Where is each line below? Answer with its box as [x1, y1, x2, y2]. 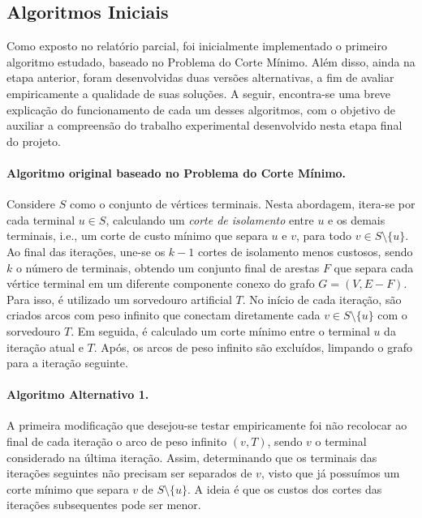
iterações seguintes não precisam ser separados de [6, 464, 252, 482]
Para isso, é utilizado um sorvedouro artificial [6, 290, 232, 307]
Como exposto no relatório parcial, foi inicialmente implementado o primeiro [6, 37, 387, 54]
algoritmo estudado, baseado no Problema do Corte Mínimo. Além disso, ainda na [6, 53, 416, 70]
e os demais [328, 211, 385, 228]
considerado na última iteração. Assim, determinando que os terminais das [6, 448, 377, 465]
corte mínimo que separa [6, 480, 129, 497]
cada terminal [6, 211, 75, 228]
